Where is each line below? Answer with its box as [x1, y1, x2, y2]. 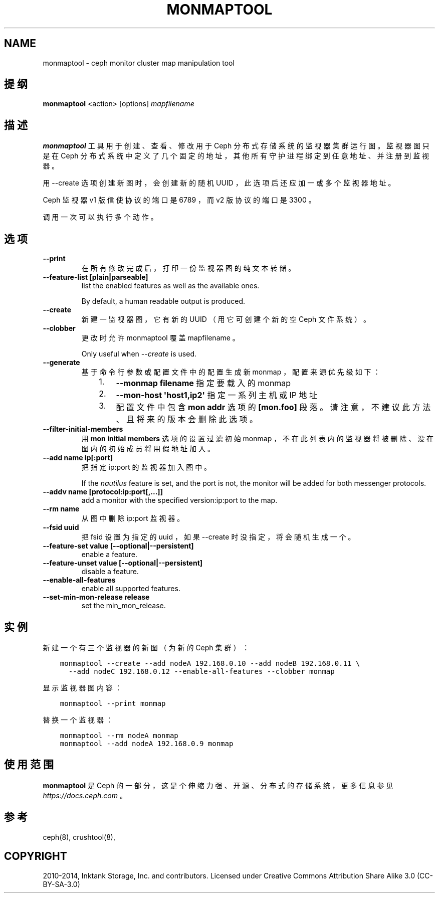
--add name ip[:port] [43, 453, 113, 462]
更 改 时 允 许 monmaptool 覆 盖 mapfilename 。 [81, 333, 240, 342]
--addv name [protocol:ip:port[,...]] [43, 487, 163, 496]
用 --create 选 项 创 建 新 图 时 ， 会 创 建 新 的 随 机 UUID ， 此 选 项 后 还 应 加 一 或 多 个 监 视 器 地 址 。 [43, 178, 395, 188]
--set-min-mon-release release [43, 593, 150, 602]
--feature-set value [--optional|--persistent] [43, 542, 194, 551]
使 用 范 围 [4, 758, 54, 771]
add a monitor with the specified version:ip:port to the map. [81, 496, 278, 505]
